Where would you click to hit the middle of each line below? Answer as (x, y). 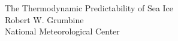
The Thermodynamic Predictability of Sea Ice (89, 8)
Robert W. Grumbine (44, 19)
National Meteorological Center (62, 31)
